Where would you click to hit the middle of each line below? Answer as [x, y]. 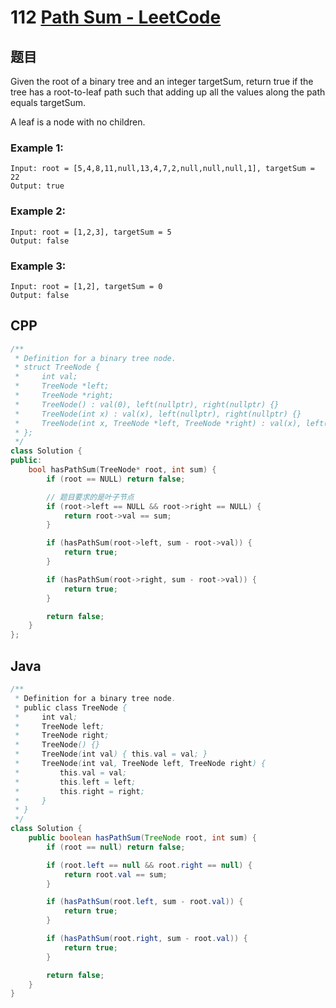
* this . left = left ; [75, 782]
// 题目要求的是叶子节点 [90, 497]
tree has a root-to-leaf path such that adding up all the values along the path [168, 92]
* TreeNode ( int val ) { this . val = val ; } [111, 754]
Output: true [37, 186]
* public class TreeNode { [71, 707]
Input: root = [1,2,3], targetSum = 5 [91, 232]
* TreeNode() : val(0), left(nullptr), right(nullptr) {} [147, 404]
